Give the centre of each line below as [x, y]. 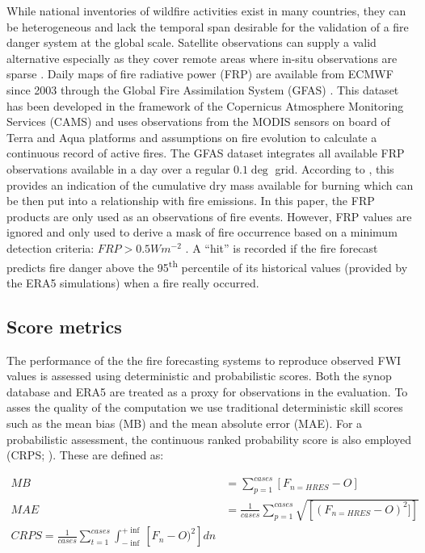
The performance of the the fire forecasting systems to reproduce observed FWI [204, 360]
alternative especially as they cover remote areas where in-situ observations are [202, 58]
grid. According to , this [335, 168]
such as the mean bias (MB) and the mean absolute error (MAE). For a [185, 423]
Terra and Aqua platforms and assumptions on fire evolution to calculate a [192, 137]
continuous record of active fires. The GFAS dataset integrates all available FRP [206, 153]
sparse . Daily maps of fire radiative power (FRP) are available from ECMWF [200, 74]
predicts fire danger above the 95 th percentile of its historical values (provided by [207, 266]
